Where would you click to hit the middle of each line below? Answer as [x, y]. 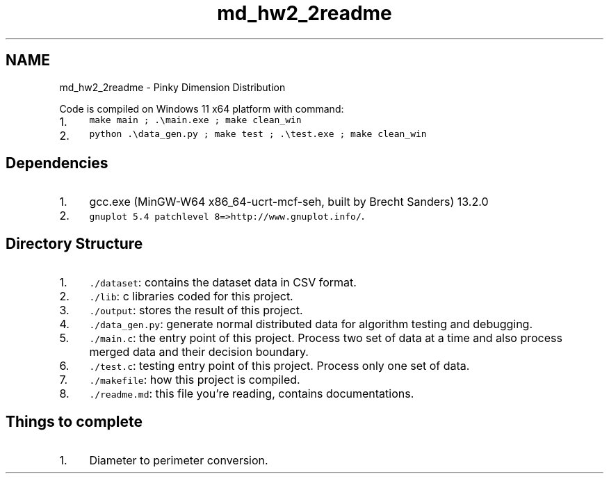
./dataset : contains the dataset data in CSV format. [223, 283]
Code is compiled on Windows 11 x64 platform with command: [202, 108]
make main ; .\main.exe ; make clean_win [195, 120]
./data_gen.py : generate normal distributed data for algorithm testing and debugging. [311, 324]
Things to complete [74, 421]
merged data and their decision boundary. [199, 352]
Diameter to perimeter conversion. [179, 461]
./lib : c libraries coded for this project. [191, 297]
